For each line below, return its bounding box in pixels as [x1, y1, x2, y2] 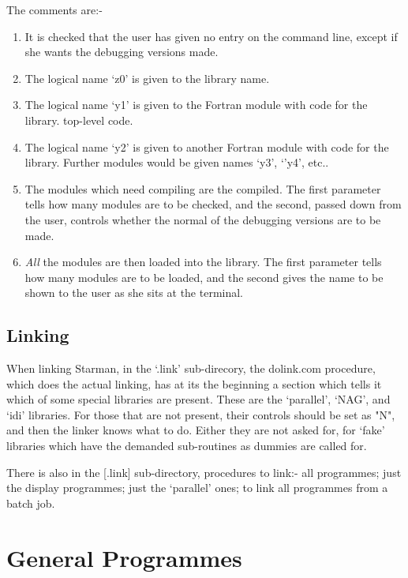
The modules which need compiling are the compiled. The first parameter [24, 180, 381, 197]
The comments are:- [6, 2, 103, 17]
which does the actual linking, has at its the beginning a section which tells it [6, 375, 382, 392]
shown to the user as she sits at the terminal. [24, 284, 244, 301]
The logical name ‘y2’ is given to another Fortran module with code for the [24, 138, 389, 155]
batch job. [6, 494, 55, 511]
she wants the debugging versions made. [24, 43, 219, 60]
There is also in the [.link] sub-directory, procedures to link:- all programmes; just [6, 464, 402, 480]
